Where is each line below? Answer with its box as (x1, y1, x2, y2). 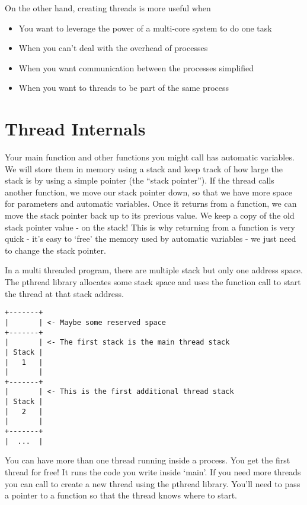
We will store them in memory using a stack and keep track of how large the (5, 162, 283, 175)
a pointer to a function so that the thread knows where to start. (5, 489, 237, 501)
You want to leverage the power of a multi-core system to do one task (18, 21, 272, 34)
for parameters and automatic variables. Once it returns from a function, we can (5, 197, 297, 210)
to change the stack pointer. (5, 244, 106, 256)
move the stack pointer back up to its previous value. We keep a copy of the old (5, 209, 295, 222)
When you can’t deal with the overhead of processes (18, 42, 208, 54)
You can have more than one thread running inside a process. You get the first (5, 454, 290, 466)
